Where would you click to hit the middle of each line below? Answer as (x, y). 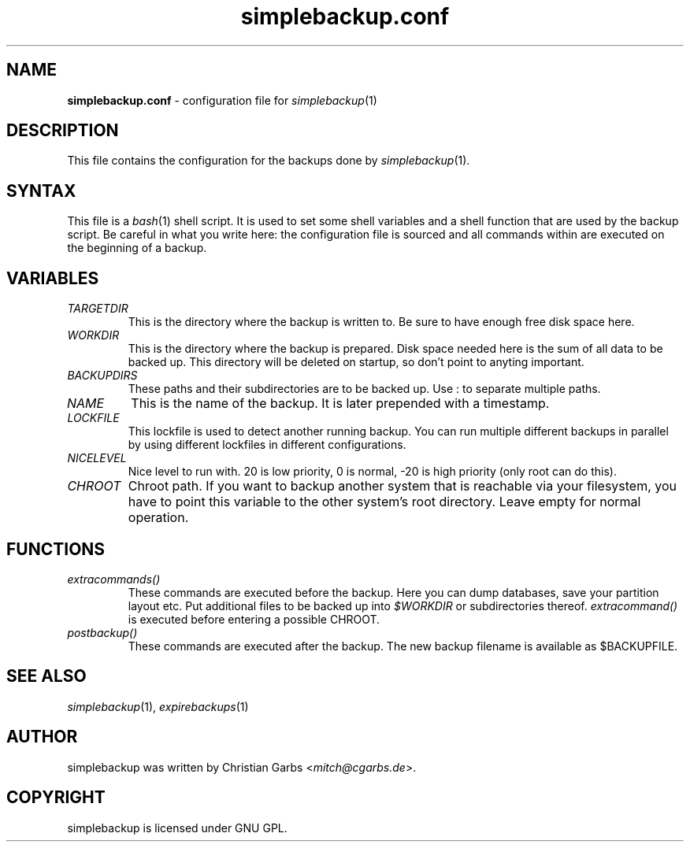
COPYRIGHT (56, 798)
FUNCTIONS (56, 549)
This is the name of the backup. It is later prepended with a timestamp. (340, 404)
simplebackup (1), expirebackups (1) (158, 706)
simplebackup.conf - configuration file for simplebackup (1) (222, 100)
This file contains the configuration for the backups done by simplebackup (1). (269, 161)
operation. (158, 518)
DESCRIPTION (63, 131)
